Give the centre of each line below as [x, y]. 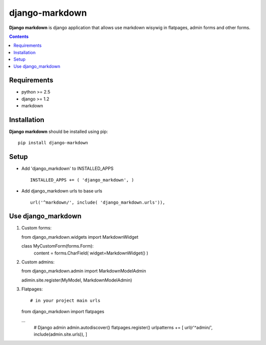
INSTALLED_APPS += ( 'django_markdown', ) [82, 180]
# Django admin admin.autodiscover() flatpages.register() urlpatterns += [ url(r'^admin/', [123, 327]
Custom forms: [36, 228]
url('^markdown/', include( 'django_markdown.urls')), [98, 202]
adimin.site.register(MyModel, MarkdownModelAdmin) [77, 280]
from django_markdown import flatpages [63, 311]
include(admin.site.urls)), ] [60, 334]
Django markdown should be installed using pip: [59, 132]
